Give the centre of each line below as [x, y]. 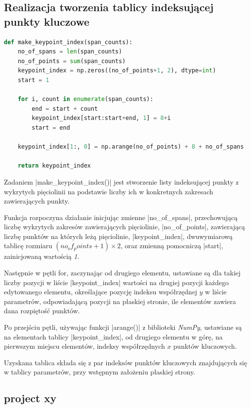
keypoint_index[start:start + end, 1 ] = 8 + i [101, 118]
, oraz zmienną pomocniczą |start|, [172, 246]
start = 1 [33, 80]
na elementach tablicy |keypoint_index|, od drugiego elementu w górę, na [113, 336]
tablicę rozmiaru [28, 246]
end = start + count [65, 109]
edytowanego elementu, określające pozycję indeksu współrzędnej [101, 292]
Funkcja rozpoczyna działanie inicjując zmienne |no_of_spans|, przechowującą [121, 217]
